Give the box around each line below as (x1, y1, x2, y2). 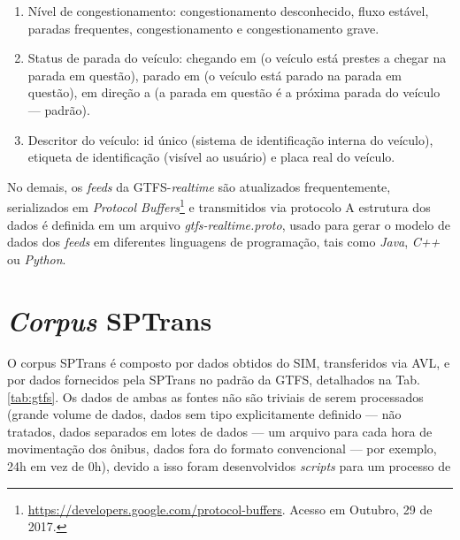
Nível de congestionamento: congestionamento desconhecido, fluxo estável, (27, 2, 429, 19)
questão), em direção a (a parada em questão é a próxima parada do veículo (27, 83, 441, 102)
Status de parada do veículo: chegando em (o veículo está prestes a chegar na (27, 49, 447, 67)
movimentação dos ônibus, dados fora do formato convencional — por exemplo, (7, 439, 437, 458)
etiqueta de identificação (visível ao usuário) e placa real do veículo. (27, 148, 395, 166)
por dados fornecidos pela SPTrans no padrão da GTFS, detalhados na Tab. (7, 370, 420, 389)
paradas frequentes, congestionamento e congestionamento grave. (27, 19, 379, 37)
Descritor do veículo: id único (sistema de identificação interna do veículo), (27, 130, 433, 148)
